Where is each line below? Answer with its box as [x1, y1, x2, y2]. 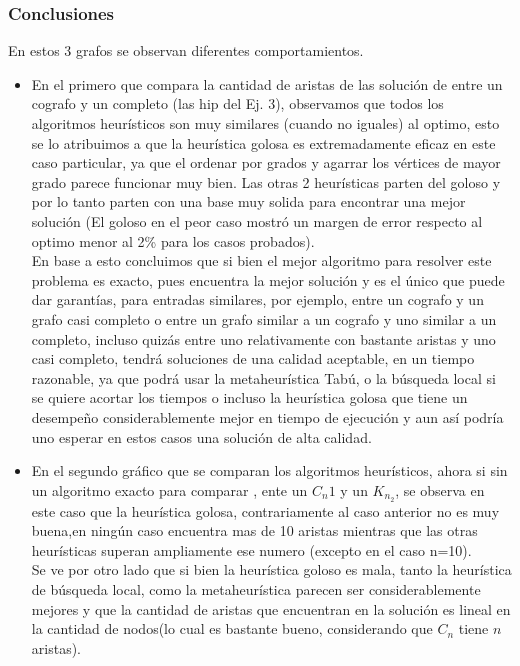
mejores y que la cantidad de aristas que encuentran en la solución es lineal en [31, 598, 511, 619]
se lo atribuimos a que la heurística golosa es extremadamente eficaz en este [31, 132, 496, 153]
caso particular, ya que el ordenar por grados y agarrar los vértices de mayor [31, 152, 501, 173]
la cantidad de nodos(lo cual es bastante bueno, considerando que [31, 618, 433, 639]
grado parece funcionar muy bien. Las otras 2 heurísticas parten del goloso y [31, 171, 501, 192]
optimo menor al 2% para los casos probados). [31, 230, 315, 251]
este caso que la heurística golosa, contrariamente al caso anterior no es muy [31, 500, 500, 521]
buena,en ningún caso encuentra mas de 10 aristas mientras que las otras [31, 520, 478, 541]
